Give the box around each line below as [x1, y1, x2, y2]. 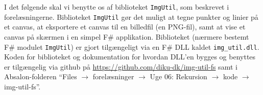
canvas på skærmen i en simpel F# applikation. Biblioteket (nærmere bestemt [4, 31, 249, 42]
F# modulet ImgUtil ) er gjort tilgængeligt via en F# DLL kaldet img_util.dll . [4, 41, 259, 52]
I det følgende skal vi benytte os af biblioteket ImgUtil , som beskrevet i [4, 2, 229, 12]
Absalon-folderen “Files [4, 71, 77, 82]
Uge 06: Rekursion [150, 71, 207, 82]
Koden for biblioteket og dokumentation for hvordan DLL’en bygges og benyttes [4, 51, 256, 62]
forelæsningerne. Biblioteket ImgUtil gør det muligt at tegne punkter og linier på [4, 11, 258, 22]
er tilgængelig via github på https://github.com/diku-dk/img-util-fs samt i [4, 61, 237, 72]
